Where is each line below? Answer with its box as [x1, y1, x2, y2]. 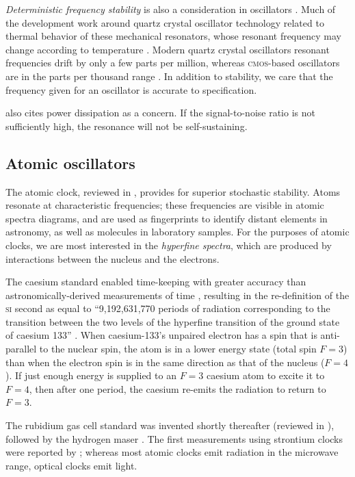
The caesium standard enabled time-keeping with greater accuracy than [5, 274, 306, 289]
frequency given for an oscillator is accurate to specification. [5, 82, 257, 96]
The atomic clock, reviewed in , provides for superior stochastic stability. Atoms [5, 184, 341, 198]
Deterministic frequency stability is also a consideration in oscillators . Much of [5, 2, 336, 16]
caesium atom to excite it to [206, 368, 325, 383]
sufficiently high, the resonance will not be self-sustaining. [5, 118, 248, 133]
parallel [5, 341, 37, 356]
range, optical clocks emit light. [5, 458, 137, 472]
